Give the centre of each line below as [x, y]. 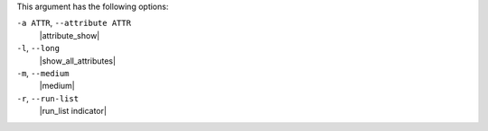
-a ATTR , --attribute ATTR [74, 23]
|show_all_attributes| [78, 61]
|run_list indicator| [73, 111]
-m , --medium [43, 73]
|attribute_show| [70, 35]
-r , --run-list [48, 98]
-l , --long [38, 48]
